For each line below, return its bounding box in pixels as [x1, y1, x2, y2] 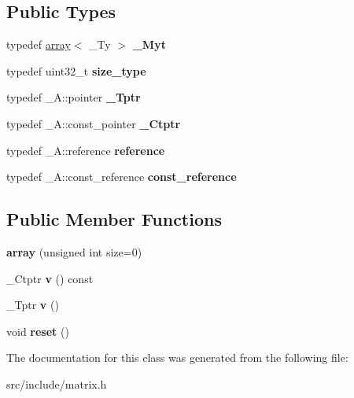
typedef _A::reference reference [6, 142, 165, 158]
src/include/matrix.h [6, 375, 107, 392]
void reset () [6, 322, 69, 339]
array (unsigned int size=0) [6, 243, 142, 260]
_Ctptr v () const [6, 270, 94, 286]
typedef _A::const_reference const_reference [6, 168, 237, 185]
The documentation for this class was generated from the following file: [6, 349, 348, 366]
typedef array [6, 36, 71, 53]
